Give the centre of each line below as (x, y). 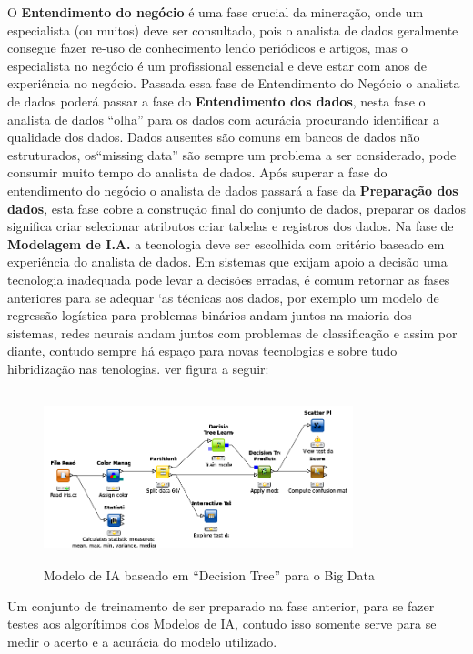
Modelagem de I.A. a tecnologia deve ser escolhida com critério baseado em (226, 243)
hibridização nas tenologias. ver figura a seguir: (138, 368)
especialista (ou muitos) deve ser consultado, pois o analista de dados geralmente (233, 30)
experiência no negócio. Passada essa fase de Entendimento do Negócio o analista (234, 83)
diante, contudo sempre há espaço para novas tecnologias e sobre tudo (202, 351)
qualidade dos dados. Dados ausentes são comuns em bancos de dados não (214, 137)
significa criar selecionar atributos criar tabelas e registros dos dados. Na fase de (231, 226)
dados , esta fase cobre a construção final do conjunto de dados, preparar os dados (236, 208)
